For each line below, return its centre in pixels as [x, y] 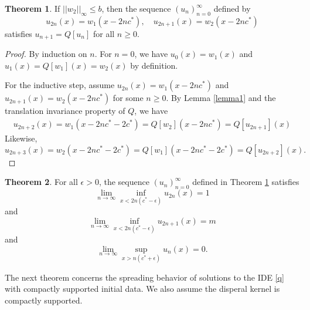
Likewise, [21, 138]
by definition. [154, 65]
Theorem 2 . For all [41, 182]
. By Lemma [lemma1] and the [221, 98]
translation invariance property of [65, 111]
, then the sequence [136, 8]
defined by [232, 8]
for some [128, 98]
